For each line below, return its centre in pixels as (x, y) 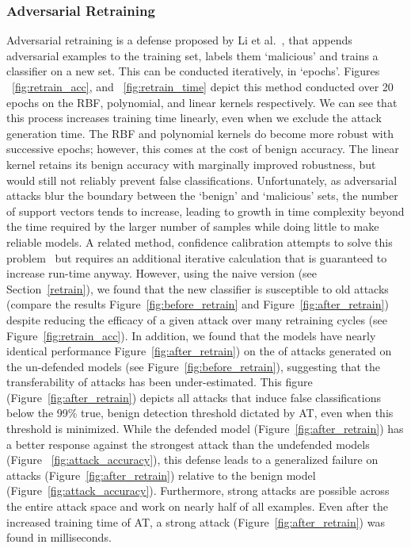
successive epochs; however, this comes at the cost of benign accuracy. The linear (203, 149)
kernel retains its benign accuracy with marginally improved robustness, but (191, 164)
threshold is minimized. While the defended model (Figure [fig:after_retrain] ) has (205, 429)
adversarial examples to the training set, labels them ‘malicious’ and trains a (192, 55)
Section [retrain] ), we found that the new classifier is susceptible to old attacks (198, 288)
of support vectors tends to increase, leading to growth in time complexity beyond (205, 211)
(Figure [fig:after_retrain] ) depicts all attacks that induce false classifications (194, 397)
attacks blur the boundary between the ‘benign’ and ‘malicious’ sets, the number (202, 195)
